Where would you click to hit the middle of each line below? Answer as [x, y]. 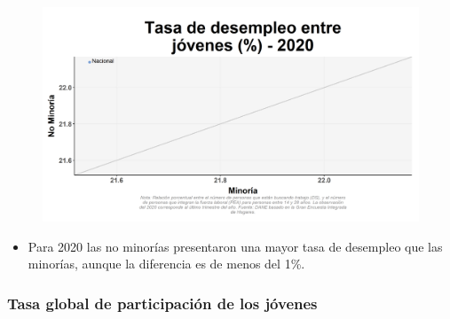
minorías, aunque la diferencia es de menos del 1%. [166, 264]
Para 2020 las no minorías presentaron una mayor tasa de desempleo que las [235, 246]
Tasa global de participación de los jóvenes [162, 303]
